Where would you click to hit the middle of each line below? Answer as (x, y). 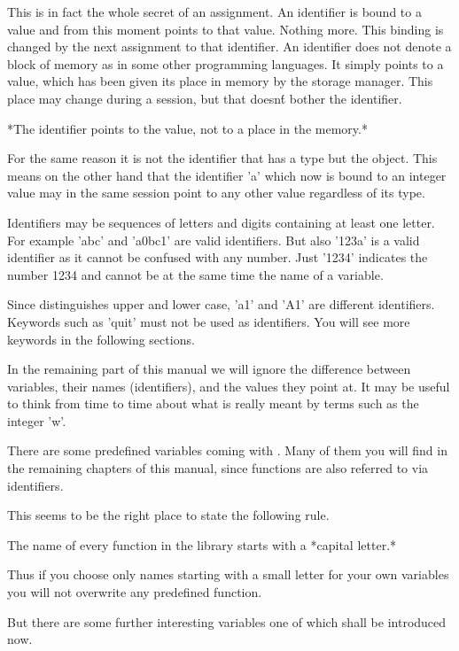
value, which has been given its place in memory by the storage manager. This (220, 81)
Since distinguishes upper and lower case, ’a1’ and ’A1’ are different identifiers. (221, 304)
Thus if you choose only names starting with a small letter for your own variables (228, 574)
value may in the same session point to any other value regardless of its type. (216, 193)
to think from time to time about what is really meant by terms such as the (213, 403)
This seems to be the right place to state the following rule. (168, 515)
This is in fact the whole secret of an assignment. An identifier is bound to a (214, 12)
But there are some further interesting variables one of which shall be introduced (227, 621)
